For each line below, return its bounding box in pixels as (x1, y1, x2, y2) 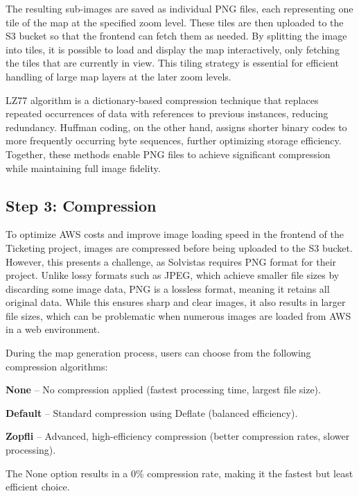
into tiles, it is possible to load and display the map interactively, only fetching (6, 42, 340, 56)
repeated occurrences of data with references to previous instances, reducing (6, 106, 329, 121)
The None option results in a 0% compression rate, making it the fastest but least (6, 465, 353, 480)
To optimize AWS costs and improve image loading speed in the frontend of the (6, 227, 344, 241)
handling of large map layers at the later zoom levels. (6, 69, 231, 83)
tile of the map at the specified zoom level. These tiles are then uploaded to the (6, 15, 344, 29)
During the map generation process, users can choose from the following (6, 345, 311, 360)
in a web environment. (6, 322, 100, 336)
